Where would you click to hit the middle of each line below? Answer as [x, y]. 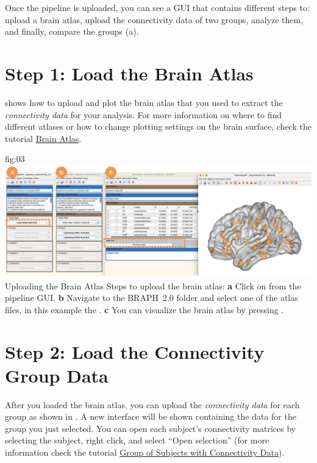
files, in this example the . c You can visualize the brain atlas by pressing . [144, 309]
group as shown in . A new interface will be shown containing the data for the [151, 416]
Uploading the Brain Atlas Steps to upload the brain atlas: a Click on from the [153, 285]
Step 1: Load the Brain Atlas [129, 73]
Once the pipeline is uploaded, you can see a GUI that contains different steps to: [157, 7]
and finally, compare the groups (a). [72, 31]
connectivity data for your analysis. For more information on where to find [144, 114]
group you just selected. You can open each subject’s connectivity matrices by [151, 428]
